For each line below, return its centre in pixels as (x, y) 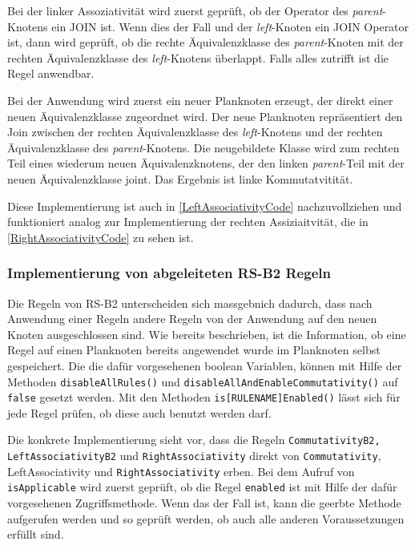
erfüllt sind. (36, 534)
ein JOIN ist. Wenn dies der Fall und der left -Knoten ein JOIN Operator (230, 26)
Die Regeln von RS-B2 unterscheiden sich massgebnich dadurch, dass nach (190, 303)
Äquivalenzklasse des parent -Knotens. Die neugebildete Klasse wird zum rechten (203, 147)
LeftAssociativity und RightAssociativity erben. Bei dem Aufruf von (181, 471)
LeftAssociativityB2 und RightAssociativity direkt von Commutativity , (194, 456)
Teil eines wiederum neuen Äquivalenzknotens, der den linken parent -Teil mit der (206, 163)
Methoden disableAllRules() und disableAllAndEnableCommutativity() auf (203, 381)
